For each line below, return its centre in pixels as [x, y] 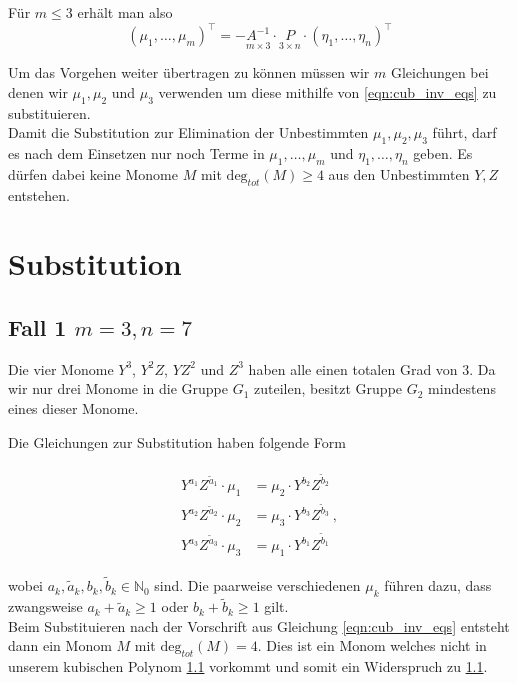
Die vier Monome [61, 368]
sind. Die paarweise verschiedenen [257, 585]
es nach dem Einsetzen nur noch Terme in [136, 153]
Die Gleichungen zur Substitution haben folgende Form [177, 441]
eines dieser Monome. [73, 408]
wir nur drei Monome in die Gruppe [118, 388]
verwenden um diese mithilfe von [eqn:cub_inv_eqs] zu [327, 91]
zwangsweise [45, 606]
